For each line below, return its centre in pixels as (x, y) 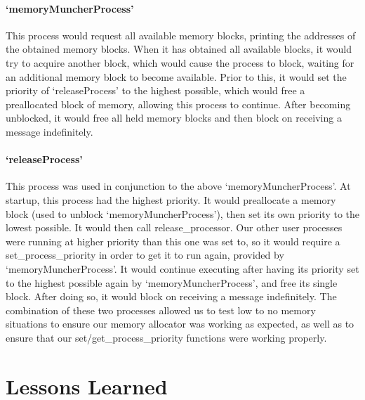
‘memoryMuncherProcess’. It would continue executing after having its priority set (182, 268)
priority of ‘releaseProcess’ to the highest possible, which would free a (155, 90)
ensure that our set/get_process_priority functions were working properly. (166, 337)
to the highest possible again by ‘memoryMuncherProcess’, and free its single (172, 282)
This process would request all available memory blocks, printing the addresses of (181, 35)
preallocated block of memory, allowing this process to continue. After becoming (178, 104)
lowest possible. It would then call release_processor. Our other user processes (174, 227)
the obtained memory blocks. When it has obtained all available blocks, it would (179, 49)
